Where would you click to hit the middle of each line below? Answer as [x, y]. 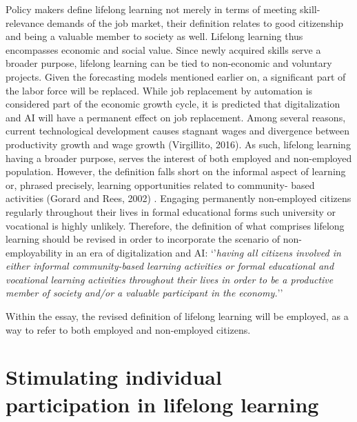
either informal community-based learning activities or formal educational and [170, 266]
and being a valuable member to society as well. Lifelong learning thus [154, 36]
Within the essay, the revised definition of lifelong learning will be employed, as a [177, 316]
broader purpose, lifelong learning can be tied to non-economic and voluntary [169, 63]
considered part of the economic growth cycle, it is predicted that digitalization [173, 104]
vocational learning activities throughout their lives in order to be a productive [170, 279]
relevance [25, 22]
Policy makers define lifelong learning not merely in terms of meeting [151, 9]
